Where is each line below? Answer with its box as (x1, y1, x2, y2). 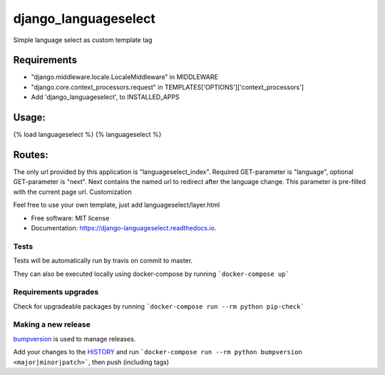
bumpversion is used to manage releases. (13, 334, 136, 343)
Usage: (13, 111, 46, 124)
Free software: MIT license (31, 214, 110, 222)
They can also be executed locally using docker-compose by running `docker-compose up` (13, 269, 290, 278)
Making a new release (13, 319, 91, 329)
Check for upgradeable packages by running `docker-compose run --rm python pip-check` (13, 302, 304, 310)
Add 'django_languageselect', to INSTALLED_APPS (31, 93, 180, 101)
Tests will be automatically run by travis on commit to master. (13, 257, 192, 265)
